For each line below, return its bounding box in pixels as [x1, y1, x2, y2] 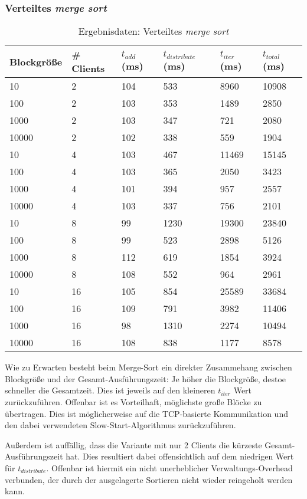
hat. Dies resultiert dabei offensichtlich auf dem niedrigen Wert [66, 450, 294, 462]
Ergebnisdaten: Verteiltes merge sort [78, 24, 229, 38]
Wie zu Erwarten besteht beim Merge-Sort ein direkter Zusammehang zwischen [5, 361, 292, 373]
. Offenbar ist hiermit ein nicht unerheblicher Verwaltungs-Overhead [46, 461, 293, 474]
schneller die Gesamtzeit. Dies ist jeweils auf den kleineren [5, 384, 215, 396]
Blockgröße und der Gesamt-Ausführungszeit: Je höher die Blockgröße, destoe [5, 372, 286, 385]
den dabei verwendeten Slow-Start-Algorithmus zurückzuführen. [5, 419, 236, 431]
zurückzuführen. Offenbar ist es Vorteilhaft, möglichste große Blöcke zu [5, 396, 262, 408]
